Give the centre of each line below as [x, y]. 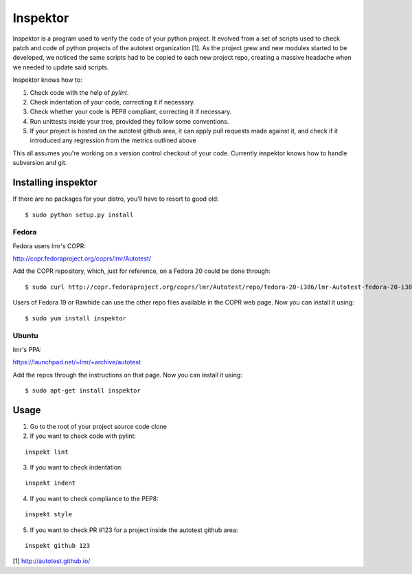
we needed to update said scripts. [61, 67]
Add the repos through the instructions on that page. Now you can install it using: [128, 375]
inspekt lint [47, 452]
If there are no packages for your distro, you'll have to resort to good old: [116, 199]
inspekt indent [50, 483]
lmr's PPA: [27, 349]
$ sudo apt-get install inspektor [83, 390]
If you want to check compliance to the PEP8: [94, 498]
